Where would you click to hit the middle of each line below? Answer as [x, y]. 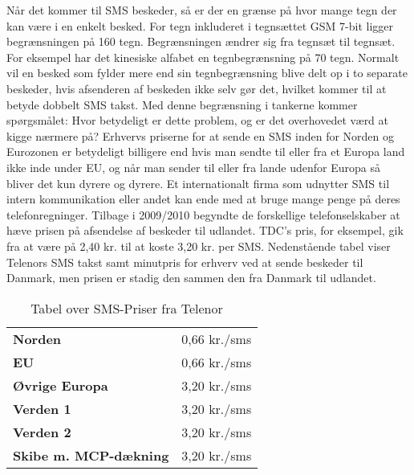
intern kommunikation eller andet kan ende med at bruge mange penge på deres [203, 199]
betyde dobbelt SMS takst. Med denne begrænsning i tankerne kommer [182, 104]
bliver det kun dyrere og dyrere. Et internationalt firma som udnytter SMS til [198, 183]
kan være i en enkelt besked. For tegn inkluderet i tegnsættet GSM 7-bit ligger [200, 25]
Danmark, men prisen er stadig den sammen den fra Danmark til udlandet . [191, 278]
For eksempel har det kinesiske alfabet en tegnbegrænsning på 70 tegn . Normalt [203, 57]
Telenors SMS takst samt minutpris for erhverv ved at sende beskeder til [185, 262]
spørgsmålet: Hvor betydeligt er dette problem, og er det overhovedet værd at [198, 120]
